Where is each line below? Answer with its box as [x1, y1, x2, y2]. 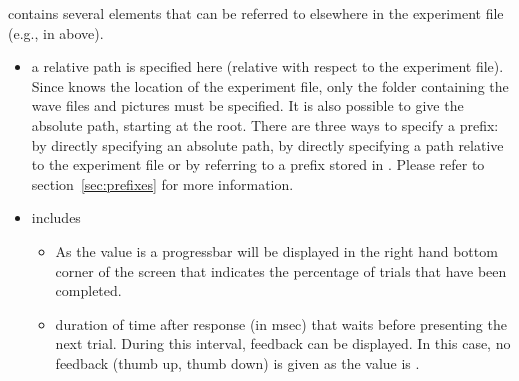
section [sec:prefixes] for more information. [31, 173, 294, 194]
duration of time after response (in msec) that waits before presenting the [55, 313, 507, 334]
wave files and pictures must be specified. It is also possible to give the [31, 95, 464, 116]
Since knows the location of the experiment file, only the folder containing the [31, 75, 509, 96]
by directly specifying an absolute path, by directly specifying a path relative [31, 134, 504, 155]
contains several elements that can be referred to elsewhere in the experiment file [8, 3, 504, 23]
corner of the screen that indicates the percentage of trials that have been [55, 260, 507, 281]
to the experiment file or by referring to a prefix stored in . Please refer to [31, 154, 485, 175]
